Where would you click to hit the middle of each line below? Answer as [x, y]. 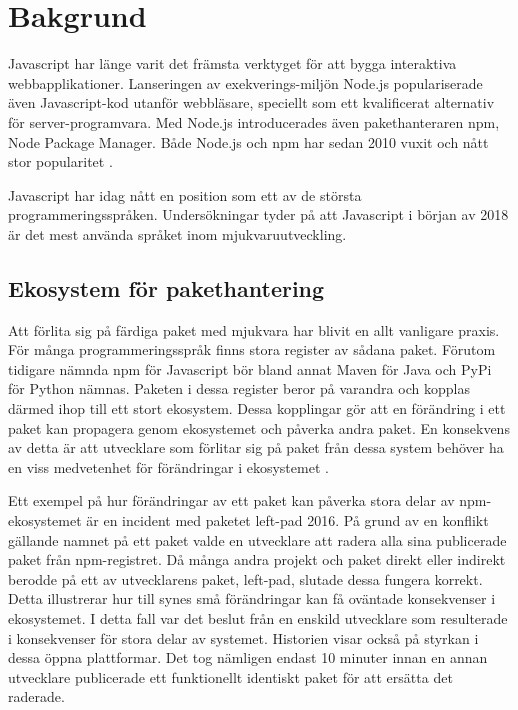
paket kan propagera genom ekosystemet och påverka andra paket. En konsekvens [259, 427]
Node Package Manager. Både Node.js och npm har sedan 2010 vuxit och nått [248, 141]
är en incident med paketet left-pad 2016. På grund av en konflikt [287, 520]
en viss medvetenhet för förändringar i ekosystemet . [168, 466]
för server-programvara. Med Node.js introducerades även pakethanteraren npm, [254, 121]
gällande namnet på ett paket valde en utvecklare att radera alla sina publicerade [257, 539]
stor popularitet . [60, 161]
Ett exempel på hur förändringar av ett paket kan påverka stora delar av [231, 500]
